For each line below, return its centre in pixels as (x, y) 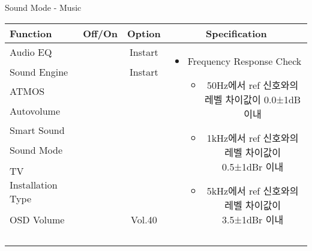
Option (144, 33)
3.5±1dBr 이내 (253, 219)
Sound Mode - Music (43, 7)
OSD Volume (37, 220)
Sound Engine (39, 71)
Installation (34, 185)
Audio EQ (31, 52)
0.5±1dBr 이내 (253, 166)
